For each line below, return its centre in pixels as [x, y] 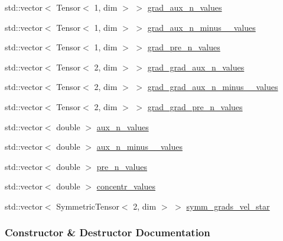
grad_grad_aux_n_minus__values [213, 87]
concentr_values [126, 186]
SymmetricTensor [88, 206]
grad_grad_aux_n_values [196, 67]
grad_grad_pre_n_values [195, 106]
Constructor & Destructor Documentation [108, 232]
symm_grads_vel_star [228, 206]
